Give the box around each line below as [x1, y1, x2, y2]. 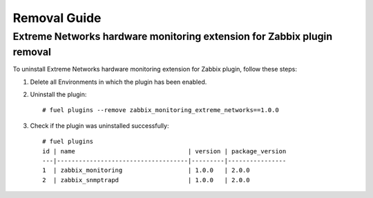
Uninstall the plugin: [30, 90, 87, 99]
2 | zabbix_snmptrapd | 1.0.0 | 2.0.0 [42, 176, 250, 184]
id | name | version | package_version [42, 147, 287, 155]
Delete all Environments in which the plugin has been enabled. [30, 78, 207, 86]
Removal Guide [12, 10, 102, 25]
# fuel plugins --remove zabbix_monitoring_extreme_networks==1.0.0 [42, 107, 279, 114]
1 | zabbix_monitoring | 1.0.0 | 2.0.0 [42, 166, 250, 175]
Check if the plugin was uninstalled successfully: [30, 121, 169, 130]
